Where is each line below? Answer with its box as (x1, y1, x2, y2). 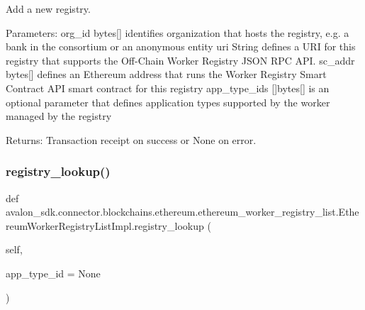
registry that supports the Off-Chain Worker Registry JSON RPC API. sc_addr (6, 52, 355, 67)
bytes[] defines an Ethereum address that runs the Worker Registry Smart (6, 67, 327, 82)
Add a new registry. (6, 1, 91, 16)
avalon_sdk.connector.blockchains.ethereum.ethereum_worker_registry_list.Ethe (6, 204, 359, 219)
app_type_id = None (6, 265, 101, 280)
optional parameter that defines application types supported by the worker (6, 94, 330, 109)
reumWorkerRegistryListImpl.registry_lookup (6, 218, 204, 233)
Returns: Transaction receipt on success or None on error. (6, 132, 257, 147)
